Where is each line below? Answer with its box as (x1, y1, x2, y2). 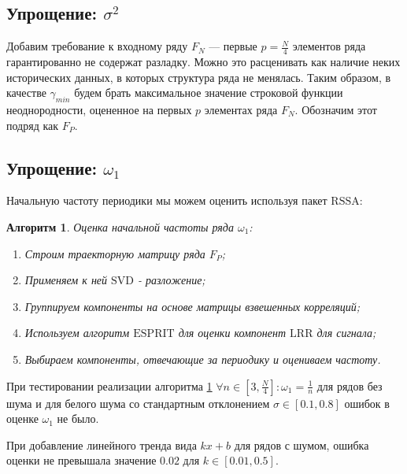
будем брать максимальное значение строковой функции (74, 84, 343, 101)
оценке (6, 410, 39, 427)
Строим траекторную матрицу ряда (24, 245, 205, 261)
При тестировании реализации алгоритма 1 (6, 377, 213, 394)
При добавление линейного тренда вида (6, 436, 197, 453)
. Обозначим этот (294, 102, 377, 118)
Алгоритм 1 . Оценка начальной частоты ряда (6, 219, 234, 235)
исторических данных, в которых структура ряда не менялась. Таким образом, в (6, 69, 391, 85)
